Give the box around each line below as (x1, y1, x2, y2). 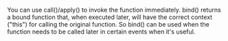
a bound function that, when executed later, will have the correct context (7, 13, 213, 21)
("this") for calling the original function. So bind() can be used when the (7, 20, 209, 28)
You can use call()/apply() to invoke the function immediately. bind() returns (7, 6, 221, 14)
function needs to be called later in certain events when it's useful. (7, 27, 196, 36)
